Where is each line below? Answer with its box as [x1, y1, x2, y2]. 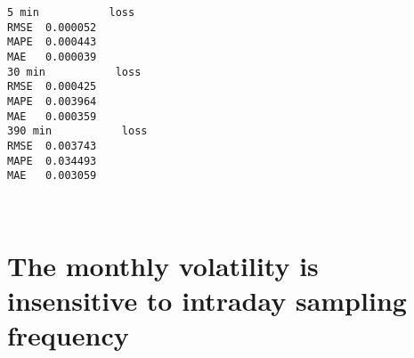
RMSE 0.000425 [7, 80, 97, 94]
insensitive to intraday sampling [7, 281, 407, 318]
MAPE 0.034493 [7, 154, 97, 167]
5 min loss [7, 6, 135, 19]
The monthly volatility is [7, 247, 319, 283]
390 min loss [7, 125, 148, 138]
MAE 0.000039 [7, 50, 97, 63]
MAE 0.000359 [7, 110, 97, 123]
